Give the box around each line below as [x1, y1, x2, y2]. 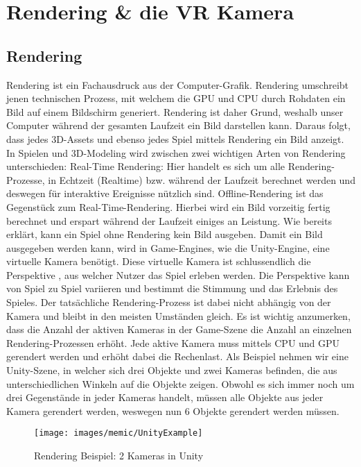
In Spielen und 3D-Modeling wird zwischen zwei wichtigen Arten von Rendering [6, 145, 346, 160]
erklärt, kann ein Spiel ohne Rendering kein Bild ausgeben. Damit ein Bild [6, 227, 323, 241]
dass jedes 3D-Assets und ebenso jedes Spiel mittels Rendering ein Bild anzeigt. [6, 131, 344, 146]
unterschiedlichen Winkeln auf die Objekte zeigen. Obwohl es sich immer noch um [6, 376, 355, 391]
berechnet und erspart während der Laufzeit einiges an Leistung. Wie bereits [6, 213, 332, 228]
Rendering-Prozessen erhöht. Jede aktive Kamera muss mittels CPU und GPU [6, 335, 340, 350]
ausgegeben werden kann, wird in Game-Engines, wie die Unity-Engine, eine [6, 240, 330, 255]
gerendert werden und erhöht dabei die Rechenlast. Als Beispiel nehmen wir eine [6, 349, 349, 364]
